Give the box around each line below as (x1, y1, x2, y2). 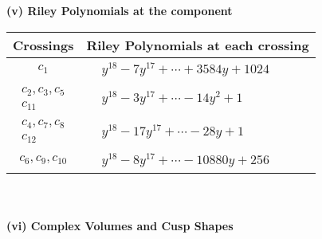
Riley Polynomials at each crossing (86, 35, 309, 54)
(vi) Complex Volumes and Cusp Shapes (6, 217, 234, 233)
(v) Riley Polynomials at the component (6, 2, 233, 18)
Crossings (13, 35, 74, 54)
